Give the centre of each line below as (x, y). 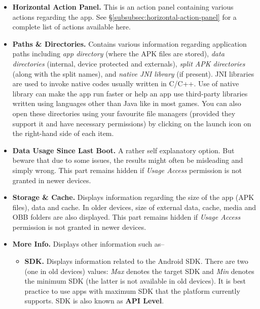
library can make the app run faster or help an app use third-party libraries (130, 93)
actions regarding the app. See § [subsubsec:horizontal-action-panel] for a (124, 16)
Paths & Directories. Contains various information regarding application (129, 43)
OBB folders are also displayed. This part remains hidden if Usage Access (126, 217)
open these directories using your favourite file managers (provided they (124, 113)
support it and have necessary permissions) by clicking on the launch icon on (132, 123)
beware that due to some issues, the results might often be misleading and (128, 160)
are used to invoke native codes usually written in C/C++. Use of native (126, 83)
